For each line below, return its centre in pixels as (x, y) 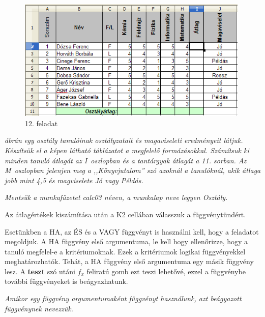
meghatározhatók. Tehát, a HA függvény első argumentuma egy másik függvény (129, 261)
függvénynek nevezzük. (39, 308)
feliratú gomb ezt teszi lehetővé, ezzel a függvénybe (166, 271)
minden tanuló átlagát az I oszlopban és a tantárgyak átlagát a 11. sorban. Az (126, 160)
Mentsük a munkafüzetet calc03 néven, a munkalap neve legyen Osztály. (116, 197)
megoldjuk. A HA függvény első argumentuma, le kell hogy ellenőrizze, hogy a (126, 241)
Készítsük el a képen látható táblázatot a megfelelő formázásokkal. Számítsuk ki (127, 150)
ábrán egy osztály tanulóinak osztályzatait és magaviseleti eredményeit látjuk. (124, 140)
